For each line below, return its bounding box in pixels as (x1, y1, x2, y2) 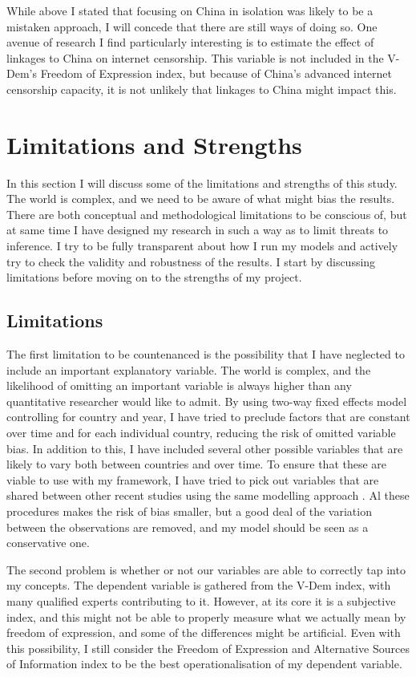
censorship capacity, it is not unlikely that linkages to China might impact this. (6, 80, 397, 97)
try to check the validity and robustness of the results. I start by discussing (6, 253, 376, 270)
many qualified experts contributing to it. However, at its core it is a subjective (6, 592, 396, 609)
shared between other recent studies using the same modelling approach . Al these (6, 487, 410, 504)
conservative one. (6, 534, 90, 551)
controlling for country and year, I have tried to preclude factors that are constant (6, 408, 410, 425)
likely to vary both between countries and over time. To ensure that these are (6, 456, 387, 472)
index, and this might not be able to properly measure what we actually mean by (6, 608, 406, 625)
